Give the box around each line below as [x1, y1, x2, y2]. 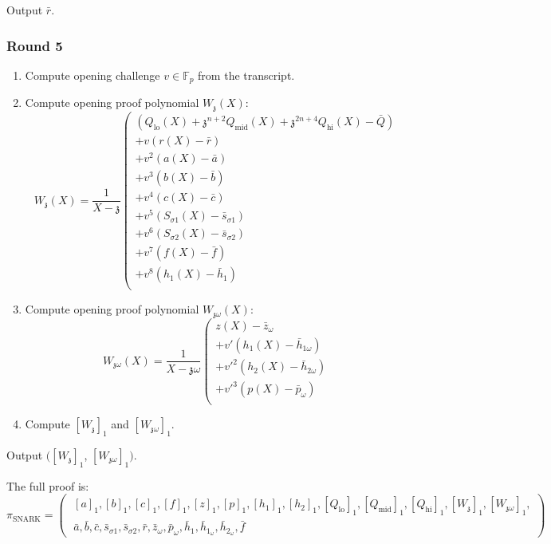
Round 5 [6, 35, 63, 55]
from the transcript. [198, 66, 295, 83]
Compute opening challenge [25, 66, 160, 83]
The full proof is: [6, 477, 89, 494]
